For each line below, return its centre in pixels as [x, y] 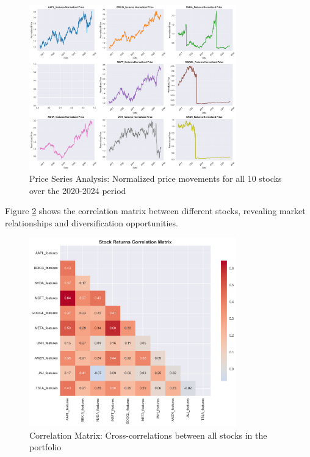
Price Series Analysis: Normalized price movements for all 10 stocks [156, 178]
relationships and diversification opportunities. [92, 222]
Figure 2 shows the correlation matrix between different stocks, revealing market [155, 211]
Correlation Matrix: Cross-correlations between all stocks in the [148, 435]
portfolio [45, 447]
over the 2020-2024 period [78, 190]
